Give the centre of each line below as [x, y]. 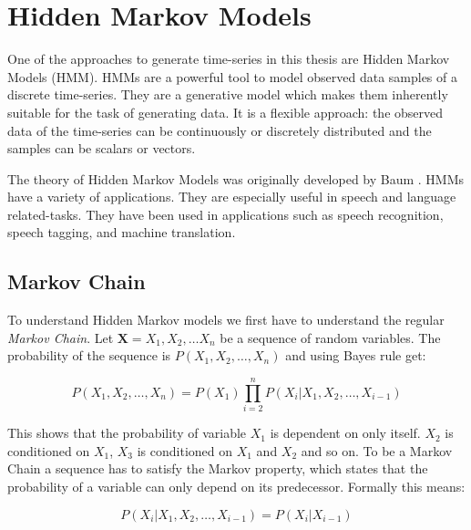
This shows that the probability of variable [127, 433]
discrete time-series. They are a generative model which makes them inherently [228, 94]
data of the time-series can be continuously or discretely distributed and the [220, 130]
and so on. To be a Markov [377, 450]
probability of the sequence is [89, 355]
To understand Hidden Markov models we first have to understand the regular [226, 320]
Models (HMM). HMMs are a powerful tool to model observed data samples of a [232, 76]
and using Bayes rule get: [356, 355]
